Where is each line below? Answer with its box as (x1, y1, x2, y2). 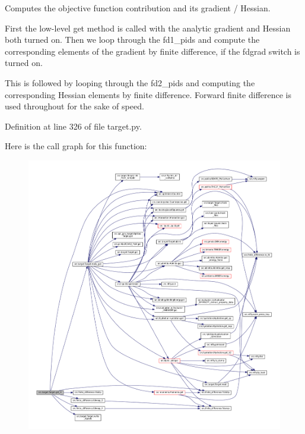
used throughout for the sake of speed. (5, 100, 144, 112)
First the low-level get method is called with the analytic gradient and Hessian (5, 21, 291, 34)
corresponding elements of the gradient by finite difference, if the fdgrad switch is (5, 45, 300, 57)
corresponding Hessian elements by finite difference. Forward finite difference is (5, 88, 292, 100)
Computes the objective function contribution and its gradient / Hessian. (5, 2, 271, 14)
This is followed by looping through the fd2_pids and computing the (5, 76, 255, 89)
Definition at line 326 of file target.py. (5, 119, 142, 132)
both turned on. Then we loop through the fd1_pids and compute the (5, 33, 260, 46)
